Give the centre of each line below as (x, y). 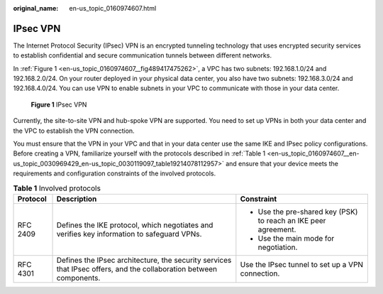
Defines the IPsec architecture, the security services (144, 260)
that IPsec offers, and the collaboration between (137, 268)
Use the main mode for (296, 238)
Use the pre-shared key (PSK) (308, 212)
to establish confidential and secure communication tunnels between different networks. (143, 55)
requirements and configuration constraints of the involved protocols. (115, 173)
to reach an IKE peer (292, 220)
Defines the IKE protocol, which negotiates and (135, 225)
